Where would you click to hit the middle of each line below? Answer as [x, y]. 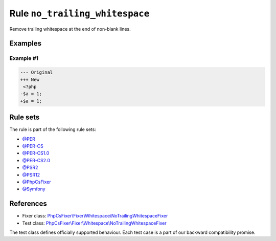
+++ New [30, 80]
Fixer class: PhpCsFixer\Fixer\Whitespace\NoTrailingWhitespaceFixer [95, 216]
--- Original [37, 72]
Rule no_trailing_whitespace [79, 13]
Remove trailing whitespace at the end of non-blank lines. [70, 29]
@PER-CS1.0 [36, 153]
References [28, 204]
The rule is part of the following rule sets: [53, 129]
